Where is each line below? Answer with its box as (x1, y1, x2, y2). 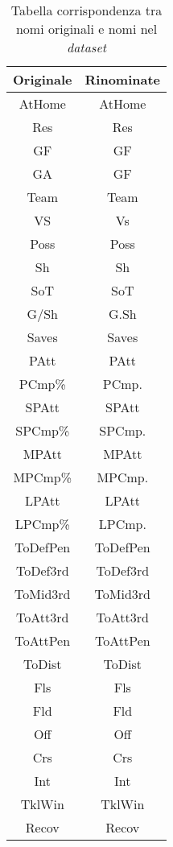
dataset (67, 38, 107, 56)
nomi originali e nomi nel (15, 19, 158, 38)
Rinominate (84, 70, 161, 89)
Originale (13, 70, 72, 89)
